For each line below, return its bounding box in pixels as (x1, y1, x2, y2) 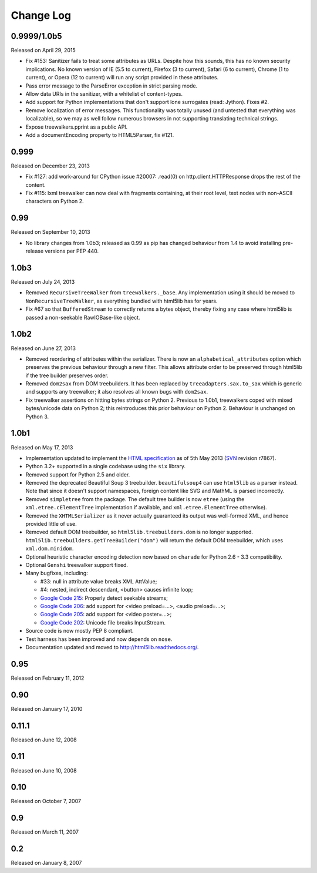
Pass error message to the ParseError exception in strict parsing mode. (25, 82, 198, 89)
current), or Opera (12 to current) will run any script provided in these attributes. (25, 74, 219, 81)
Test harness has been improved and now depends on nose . (25, 635, 173, 643)
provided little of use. (25, 521, 77, 528)
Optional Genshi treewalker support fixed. (25, 562, 129, 568)
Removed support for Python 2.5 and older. (25, 471, 130, 478)
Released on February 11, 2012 (11, 674, 85, 681)
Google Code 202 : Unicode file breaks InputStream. (40, 619, 166, 626)
